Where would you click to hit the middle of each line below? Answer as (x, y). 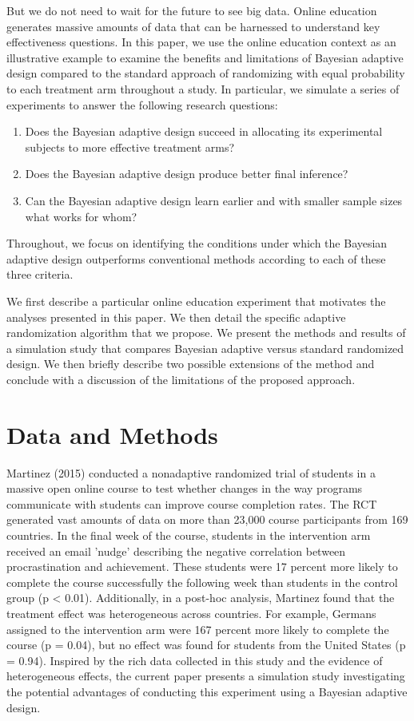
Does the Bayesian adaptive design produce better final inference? (187, 174)
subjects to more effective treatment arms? (130, 147)
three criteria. (40, 274)
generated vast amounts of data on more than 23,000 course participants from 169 (207, 519)
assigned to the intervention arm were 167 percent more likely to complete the (198, 629)
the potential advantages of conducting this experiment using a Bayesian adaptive (207, 691)
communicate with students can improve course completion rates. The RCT (192, 503)
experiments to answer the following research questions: (142, 104)
